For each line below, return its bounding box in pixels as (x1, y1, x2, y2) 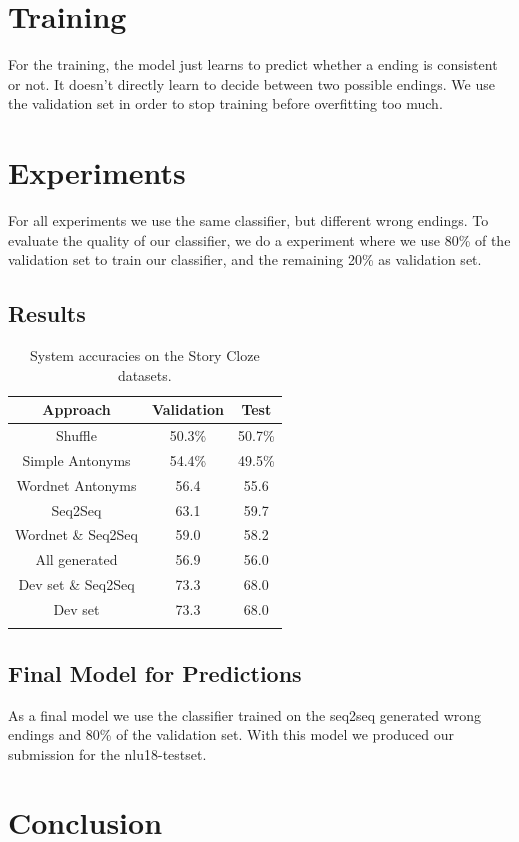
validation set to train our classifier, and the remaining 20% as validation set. (8, 249, 482, 270)
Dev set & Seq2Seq (18, 574, 135, 595)
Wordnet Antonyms (16, 474, 137, 495)
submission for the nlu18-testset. (8, 743, 207, 764)
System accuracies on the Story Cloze (29, 345, 260, 366)
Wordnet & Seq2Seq (15, 524, 138, 545)
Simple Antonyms (22, 449, 131, 470)
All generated (35, 549, 118, 570)
